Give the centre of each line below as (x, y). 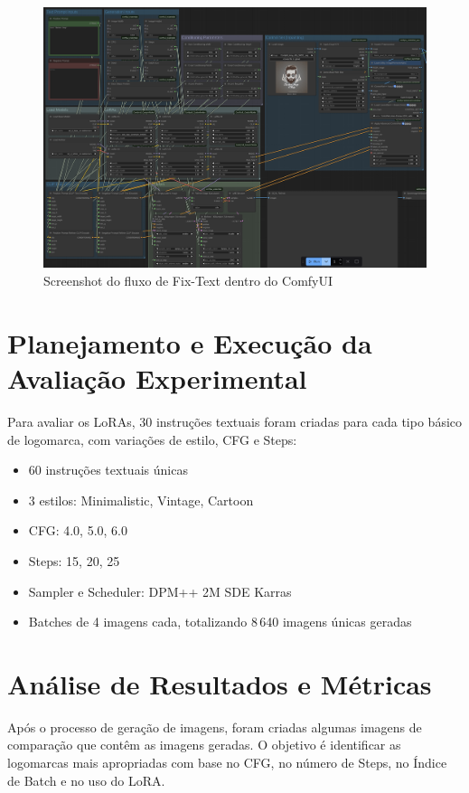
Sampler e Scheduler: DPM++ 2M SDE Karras (160, 591)
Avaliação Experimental (157, 378)
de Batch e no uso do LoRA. (86, 780)
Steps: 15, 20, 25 (74, 560)
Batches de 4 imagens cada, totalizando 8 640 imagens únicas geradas (220, 622)
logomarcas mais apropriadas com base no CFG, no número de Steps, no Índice (227, 763)
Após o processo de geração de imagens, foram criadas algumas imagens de (215, 727)
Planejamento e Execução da (190, 342)
